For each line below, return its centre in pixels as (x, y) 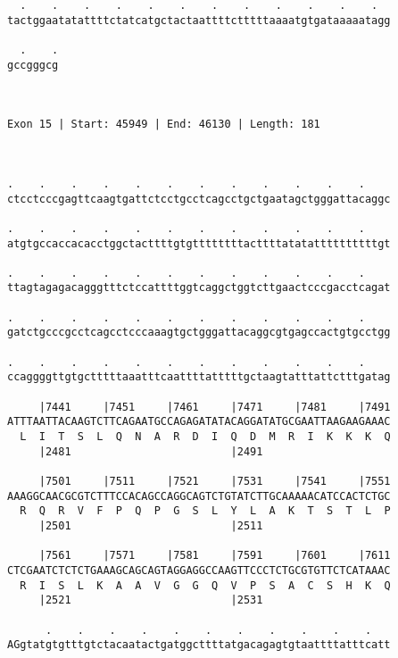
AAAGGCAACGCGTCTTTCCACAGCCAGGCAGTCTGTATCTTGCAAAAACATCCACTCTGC (199, 496)
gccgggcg (33, 65)
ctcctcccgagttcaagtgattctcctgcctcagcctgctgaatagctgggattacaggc (199, 199)
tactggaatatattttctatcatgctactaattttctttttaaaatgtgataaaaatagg (199, 20)
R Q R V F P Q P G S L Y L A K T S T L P (205, 511)
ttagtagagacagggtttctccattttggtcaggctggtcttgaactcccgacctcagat (199, 288)
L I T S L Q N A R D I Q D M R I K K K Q (205, 437)
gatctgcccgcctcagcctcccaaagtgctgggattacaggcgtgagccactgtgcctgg (199, 333)
